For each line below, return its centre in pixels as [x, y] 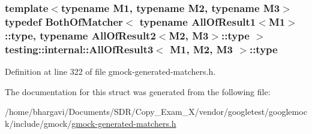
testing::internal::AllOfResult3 [79, 49]
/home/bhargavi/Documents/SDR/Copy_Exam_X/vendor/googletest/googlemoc [156, 112]
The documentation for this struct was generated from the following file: [138, 91]
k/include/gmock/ [38, 123]
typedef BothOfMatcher [64, 21]
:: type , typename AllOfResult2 [80, 35]
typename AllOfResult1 [198, 21]
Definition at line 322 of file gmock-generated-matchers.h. [110, 71]
